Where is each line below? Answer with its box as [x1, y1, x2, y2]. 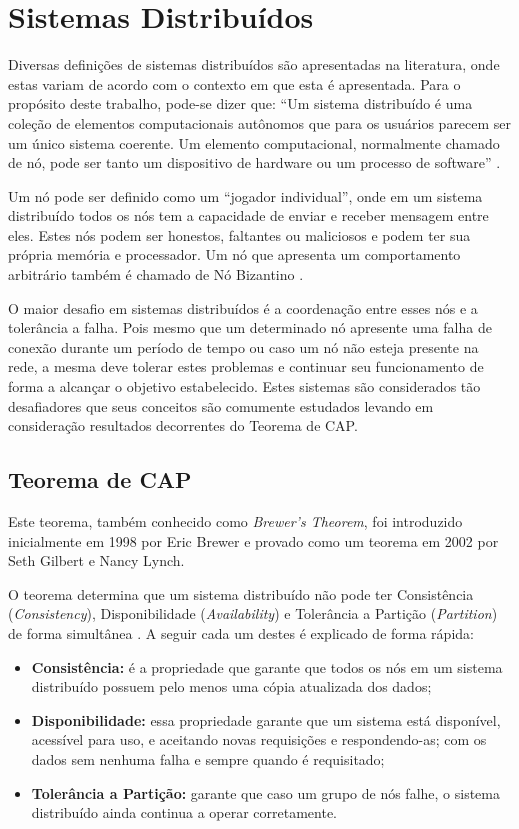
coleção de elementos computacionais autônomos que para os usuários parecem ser [8, 112, 512, 133]
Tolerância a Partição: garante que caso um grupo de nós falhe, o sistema [31, 782, 500, 803]
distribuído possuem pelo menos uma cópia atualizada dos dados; [31, 676, 432, 697]
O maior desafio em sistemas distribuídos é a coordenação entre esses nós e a [8, 297, 478, 318]
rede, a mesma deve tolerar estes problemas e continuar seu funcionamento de [8, 356, 484, 377]
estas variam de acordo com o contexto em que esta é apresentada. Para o [8, 73, 461, 94]
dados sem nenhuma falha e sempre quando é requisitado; [31, 748, 385, 769]
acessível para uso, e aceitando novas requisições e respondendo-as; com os [31, 729, 487, 750]
